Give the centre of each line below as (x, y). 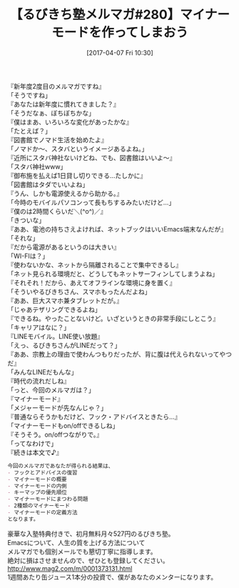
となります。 (23, 519)
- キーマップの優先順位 (37, 493)
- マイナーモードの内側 (37, 486)
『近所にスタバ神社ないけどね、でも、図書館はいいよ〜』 (92, 157)
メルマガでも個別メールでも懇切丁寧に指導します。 (82, 552)
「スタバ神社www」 (37, 166)
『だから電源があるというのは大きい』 (63, 246)
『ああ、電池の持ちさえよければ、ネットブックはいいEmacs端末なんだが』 (117, 229)
